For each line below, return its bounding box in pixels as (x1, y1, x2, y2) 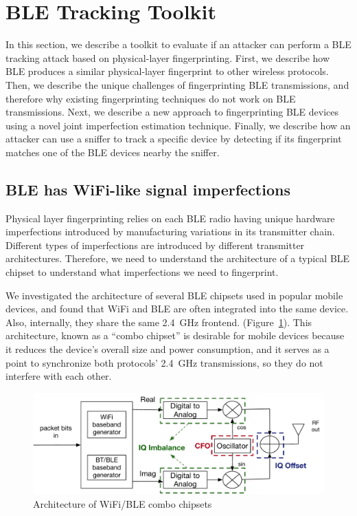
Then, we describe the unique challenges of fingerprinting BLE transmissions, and (5, 77, 349, 92)
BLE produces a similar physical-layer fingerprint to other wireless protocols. (5, 64, 329, 78)
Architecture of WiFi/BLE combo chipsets (33, 496, 212, 510)
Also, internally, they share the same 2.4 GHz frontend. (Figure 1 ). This (5, 314, 312, 329)
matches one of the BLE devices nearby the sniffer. (5, 144, 220, 159)
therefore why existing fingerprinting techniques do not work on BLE (5, 91, 296, 105)
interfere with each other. (5, 369, 112, 383)
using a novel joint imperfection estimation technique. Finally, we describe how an (5, 118, 351, 132)
